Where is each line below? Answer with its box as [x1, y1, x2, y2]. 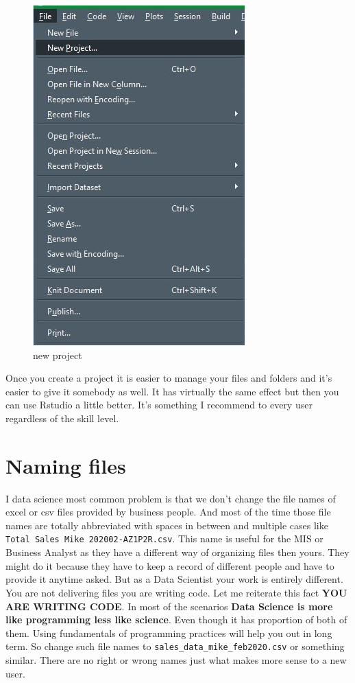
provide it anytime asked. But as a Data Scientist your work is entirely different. [5, 572, 343, 586]
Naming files [5, 451, 126, 479]
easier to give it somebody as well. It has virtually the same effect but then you [5, 384, 339, 398]
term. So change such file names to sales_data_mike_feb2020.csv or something [5, 639, 345, 653]
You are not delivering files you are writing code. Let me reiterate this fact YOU [5, 585, 347, 599]
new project [33, 347, 82, 362]
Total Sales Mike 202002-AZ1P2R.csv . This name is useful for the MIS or [5, 531, 323, 546]
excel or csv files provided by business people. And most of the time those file [5, 505, 331, 519]
